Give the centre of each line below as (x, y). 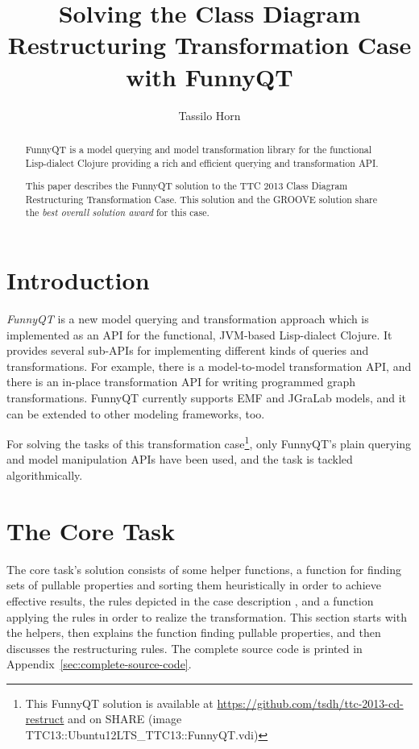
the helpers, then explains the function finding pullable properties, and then (194, 632)
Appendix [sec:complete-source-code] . (99, 664)
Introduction (78, 280)
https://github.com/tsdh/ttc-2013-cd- (310, 703)
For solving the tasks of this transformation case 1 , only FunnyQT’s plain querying (209, 442)
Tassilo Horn (209, 115)
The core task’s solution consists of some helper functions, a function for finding (204, 569)
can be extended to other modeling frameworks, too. (136, 413)
